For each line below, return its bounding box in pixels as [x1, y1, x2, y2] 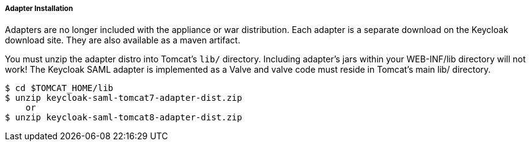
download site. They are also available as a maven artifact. [5, 35, 240, 46]
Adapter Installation [5, 4, 73, 13]
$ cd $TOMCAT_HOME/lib [5, 83, 114, 93]
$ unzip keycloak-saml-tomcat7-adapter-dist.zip [5, 93, 242, 103]
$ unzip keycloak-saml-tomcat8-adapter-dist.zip [5, 112, 242, 123]
